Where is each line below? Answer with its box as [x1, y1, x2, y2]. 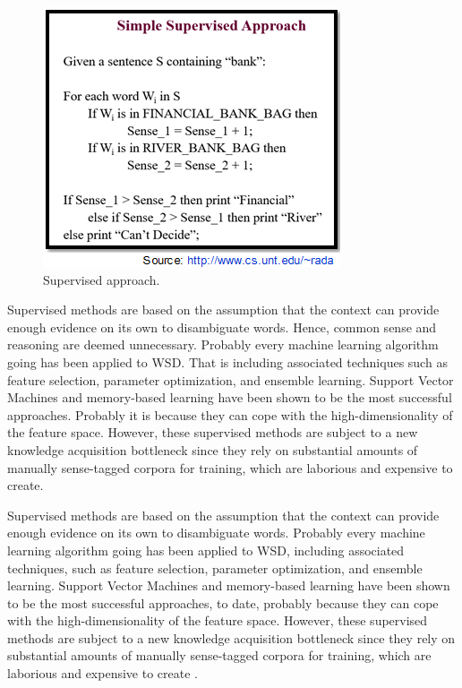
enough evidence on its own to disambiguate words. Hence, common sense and [7, 317, 437, 336]
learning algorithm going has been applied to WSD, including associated [7, 540, 405, 559]
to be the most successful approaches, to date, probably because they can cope [7, 593, 439, 612]
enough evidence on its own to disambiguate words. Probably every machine [7, 523, 425, 542]
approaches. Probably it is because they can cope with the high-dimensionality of [7, 405, 453, 424]
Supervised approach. [43, 270, 160, 288]
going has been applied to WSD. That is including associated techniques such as [7, 352, 448, 371]
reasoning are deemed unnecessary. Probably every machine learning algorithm [7, 335, 439, 354]
